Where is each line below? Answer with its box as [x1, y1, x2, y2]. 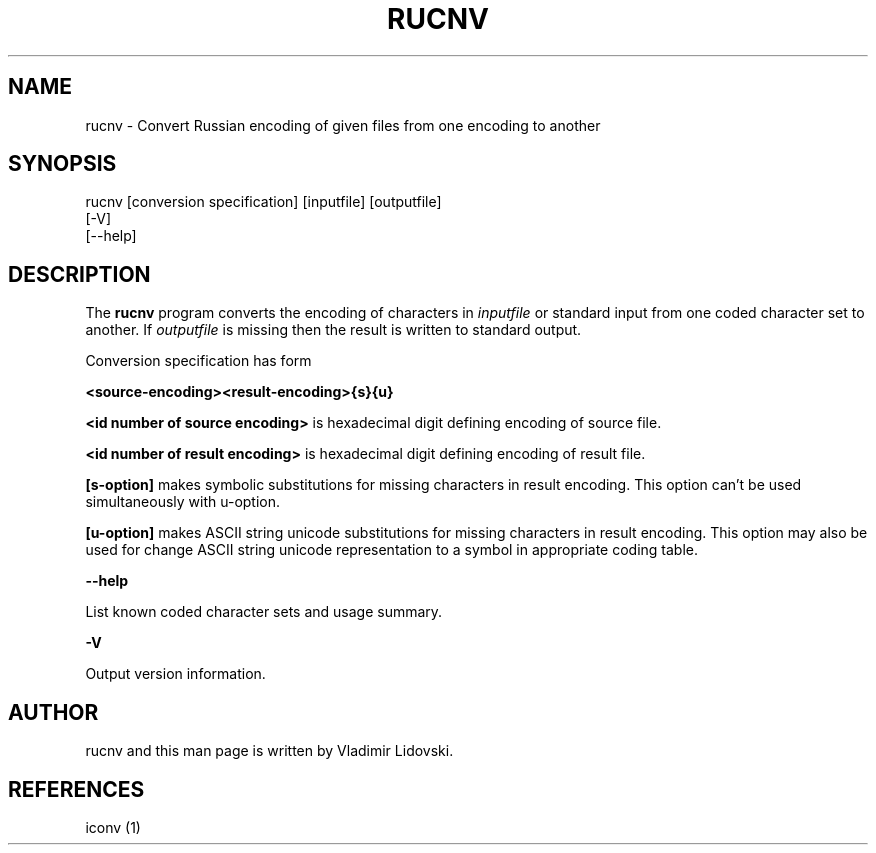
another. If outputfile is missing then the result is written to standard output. [85, 321, 582, 339]
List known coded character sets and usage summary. [85, 603, 443, 621]
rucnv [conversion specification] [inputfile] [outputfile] [85, 193, 442, 211]
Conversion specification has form [85, 352, 312, 370]
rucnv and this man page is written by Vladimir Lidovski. [85, 742, 454, 760]
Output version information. [85, 665, 266, 683]
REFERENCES [8, 776, 145, 802]
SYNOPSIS [8, 151, 117, 177]
